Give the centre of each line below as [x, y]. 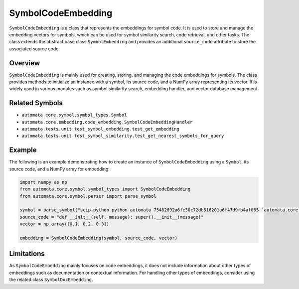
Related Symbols [36, 103]
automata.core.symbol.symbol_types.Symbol [74, 115]
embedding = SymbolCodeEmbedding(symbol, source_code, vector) [99, 238]
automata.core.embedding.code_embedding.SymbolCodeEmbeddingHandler [107, 122]
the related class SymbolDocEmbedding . [51, 280]
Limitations [27, 254]
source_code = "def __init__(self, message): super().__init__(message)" [112, 217]
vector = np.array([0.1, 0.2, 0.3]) [65, 224]
